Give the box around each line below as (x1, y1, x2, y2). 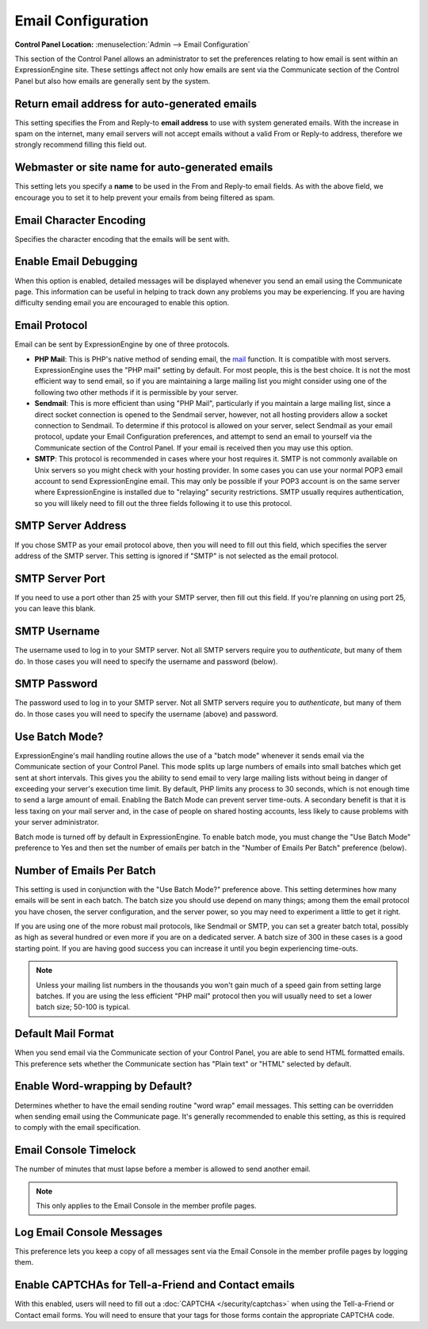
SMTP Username (14, 625, 101, 638)
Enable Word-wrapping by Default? (14, 1079, 193, 1093)
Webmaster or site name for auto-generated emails (14, 161, 273, 174)
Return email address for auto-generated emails (14, 97, 258, 110)
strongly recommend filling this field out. (14, 140, 147, 150)
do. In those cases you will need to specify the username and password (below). (14, 657, 278, 666)
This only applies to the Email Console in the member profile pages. (36, 1201, 257, 1210)
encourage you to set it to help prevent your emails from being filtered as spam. (14, 193, 275, 202)
